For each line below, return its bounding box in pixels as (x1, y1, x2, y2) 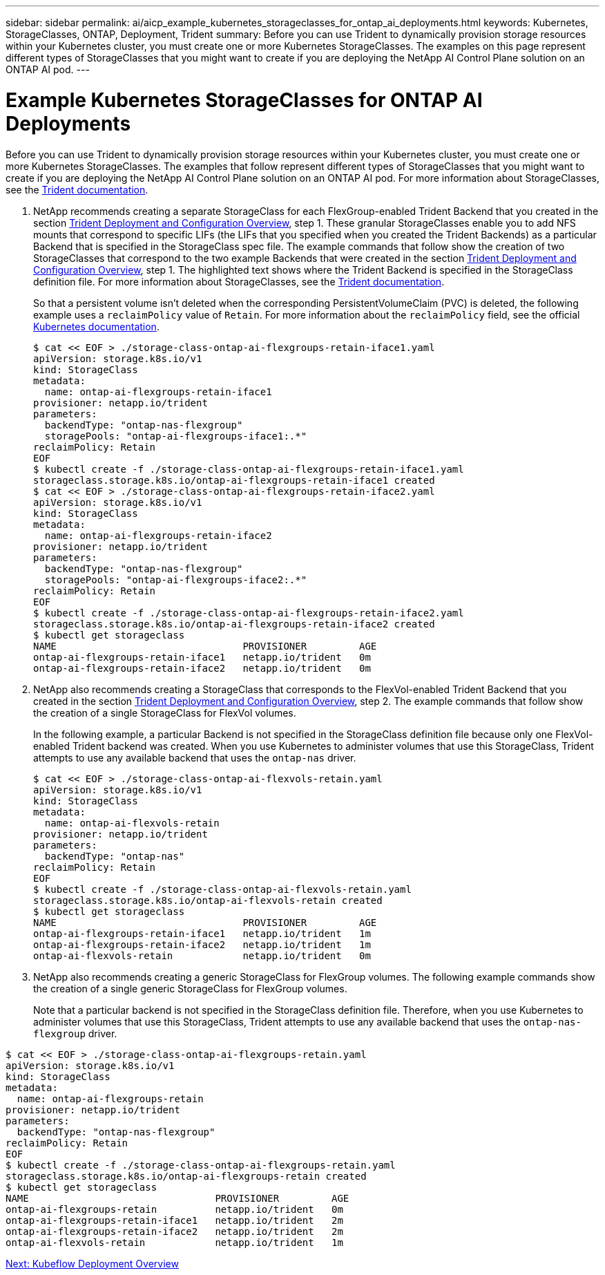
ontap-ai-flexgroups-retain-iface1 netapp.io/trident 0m (33, 651, 371, 663)
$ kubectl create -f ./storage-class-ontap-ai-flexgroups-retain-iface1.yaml (33, 463, 464, 475)
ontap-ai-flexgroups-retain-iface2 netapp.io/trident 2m (6, 1225, 343, 1237)
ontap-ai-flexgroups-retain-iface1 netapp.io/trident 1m (33, 927, 371, 939)
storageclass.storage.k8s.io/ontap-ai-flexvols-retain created (33, 894, 383, 906)
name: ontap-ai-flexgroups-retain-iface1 (44, 386, 272, 397)
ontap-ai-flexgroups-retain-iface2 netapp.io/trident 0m (33, 662, 371, 674)
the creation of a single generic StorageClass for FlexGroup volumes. (33, 982, 347, 994)
